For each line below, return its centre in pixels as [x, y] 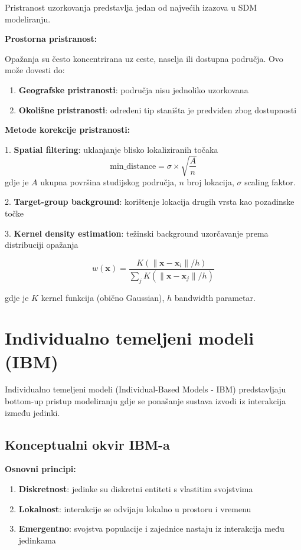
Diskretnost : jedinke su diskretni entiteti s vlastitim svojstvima [136, 489]
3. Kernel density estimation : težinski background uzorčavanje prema [137, 233]
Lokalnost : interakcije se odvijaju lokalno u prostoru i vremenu [135, 508]
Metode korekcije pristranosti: [68, 130]
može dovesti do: [35, 70]
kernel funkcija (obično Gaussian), [103, 297]
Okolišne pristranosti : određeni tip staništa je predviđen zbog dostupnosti [158, 109]
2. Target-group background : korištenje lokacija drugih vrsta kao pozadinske [150, 202]
